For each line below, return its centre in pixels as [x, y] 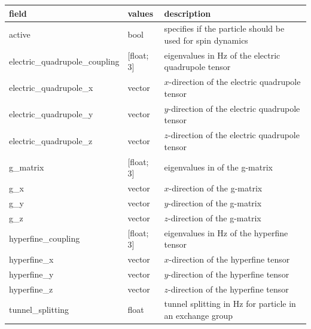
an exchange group [198, 316]
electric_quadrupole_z [51, 140]
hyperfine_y [31, 274]
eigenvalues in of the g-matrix [218, 167]
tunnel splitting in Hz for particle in [230, 304]
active [20, 34]
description [187, 13]
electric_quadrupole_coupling [64, 61]
